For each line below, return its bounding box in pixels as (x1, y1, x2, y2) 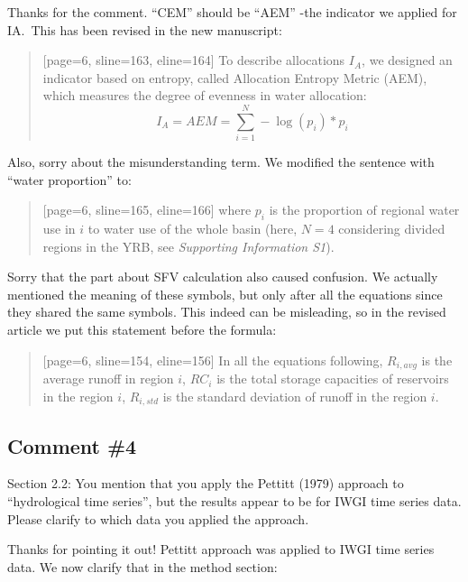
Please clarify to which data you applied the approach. (7, 509, 309, 528)
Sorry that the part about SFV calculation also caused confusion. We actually (7, 267, 438, 286)
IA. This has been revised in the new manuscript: (7, 20, 282, 39)
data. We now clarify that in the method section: (7, 557, 278, 576)
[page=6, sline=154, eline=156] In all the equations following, (42, 350, 383, 369)
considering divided (338, 219, 445, 238)
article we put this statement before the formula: (7, 320, 277, 339)
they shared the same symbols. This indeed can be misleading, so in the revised (7, 302, 446, 321)
